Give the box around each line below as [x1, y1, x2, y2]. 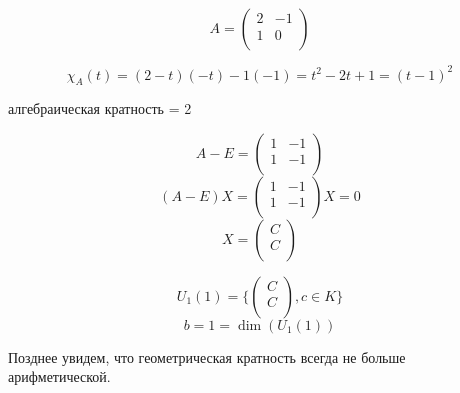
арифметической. [8, 366, 111, 387]
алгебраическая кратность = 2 [8, 98, 192, 119]
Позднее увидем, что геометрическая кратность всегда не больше [8, 346, 406, 367]
